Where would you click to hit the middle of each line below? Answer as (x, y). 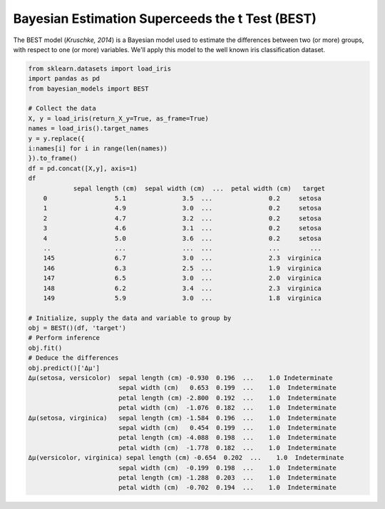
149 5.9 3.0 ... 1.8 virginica (183, 298)
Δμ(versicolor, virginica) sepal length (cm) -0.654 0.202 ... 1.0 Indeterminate (186, 458)
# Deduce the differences (73, 358)
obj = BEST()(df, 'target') (77, 328)
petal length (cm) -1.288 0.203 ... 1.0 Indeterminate (227, 477)
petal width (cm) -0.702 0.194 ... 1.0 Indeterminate (227, 488)
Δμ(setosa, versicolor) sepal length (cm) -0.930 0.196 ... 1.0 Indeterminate (180, 378)
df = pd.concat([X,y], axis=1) (83, 168)
